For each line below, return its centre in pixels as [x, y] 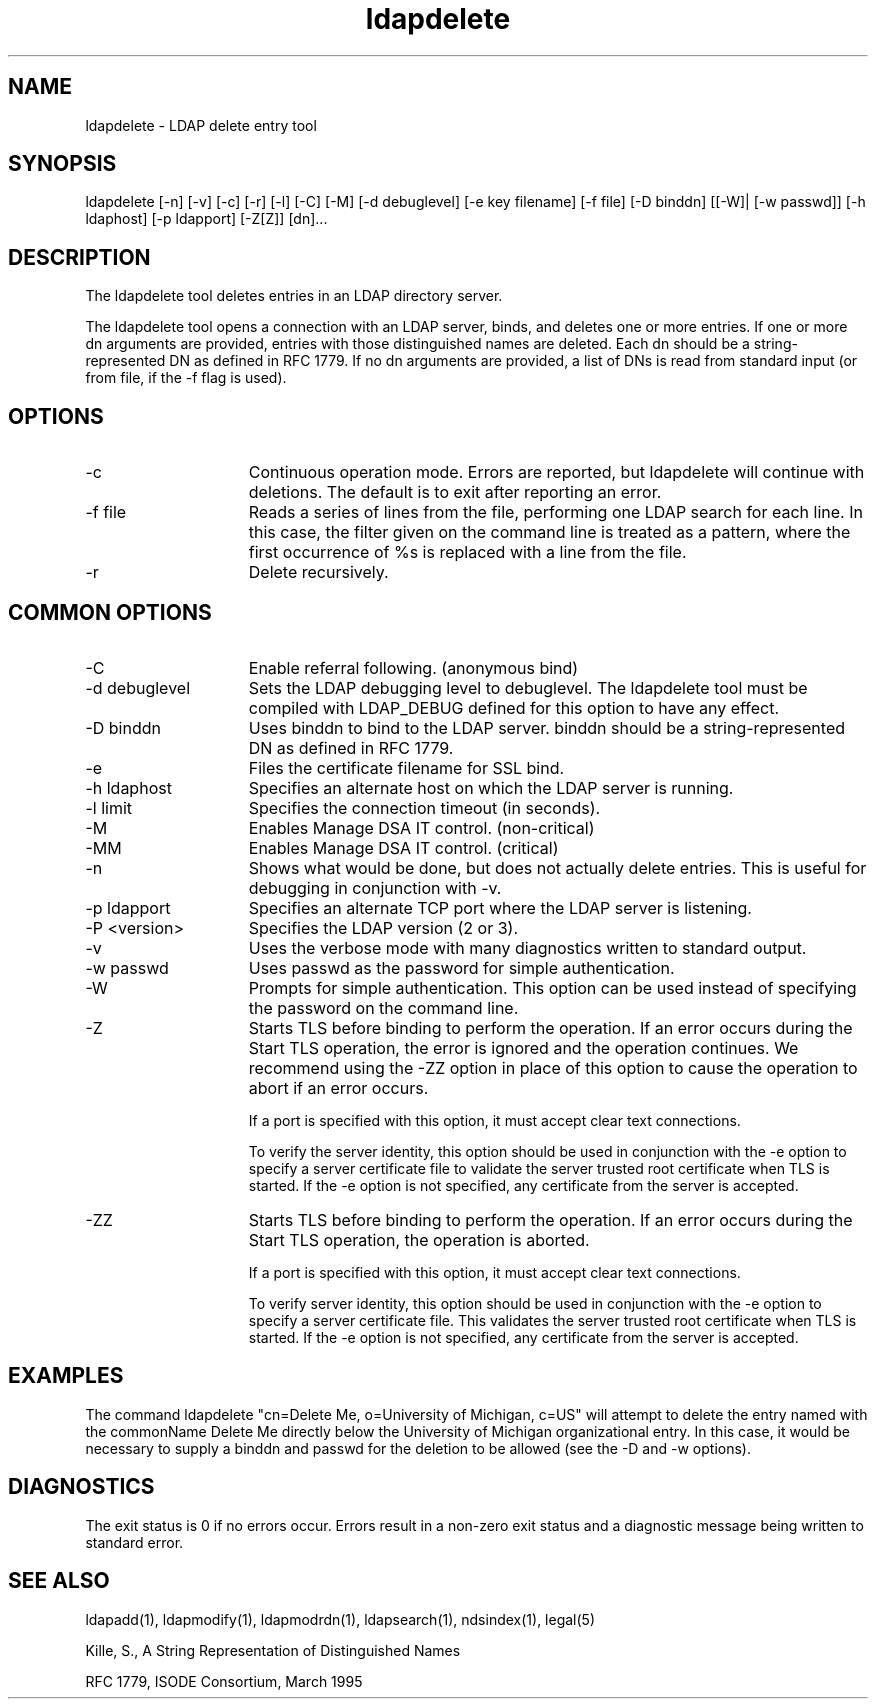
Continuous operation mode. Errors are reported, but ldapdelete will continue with [556, 472]
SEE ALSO [59, 1581]
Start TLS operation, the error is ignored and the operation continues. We [523, 1047]
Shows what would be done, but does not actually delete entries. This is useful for [557, 867]
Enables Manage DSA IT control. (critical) [403, 847]
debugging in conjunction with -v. [375, 887]
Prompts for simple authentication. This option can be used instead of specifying [552, 987]
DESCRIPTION [79, 257]
